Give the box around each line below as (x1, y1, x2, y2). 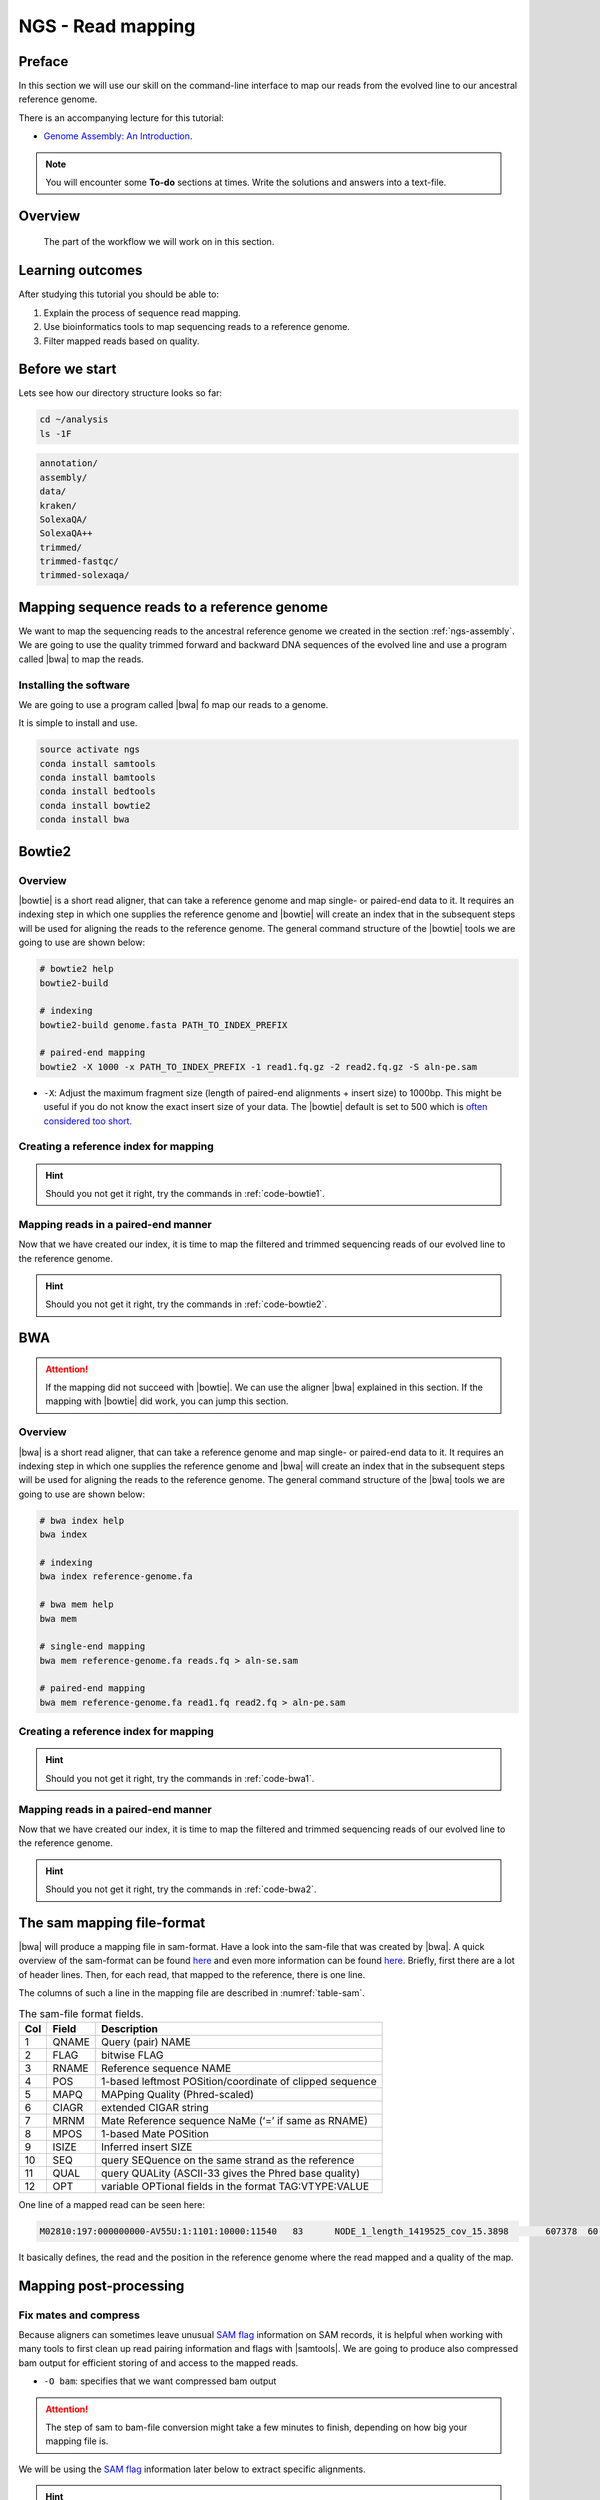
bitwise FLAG (101, 2048, 164, 2062)
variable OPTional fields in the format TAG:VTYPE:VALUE (101, 2179, 370, 2193)
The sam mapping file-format (18, 1914, 206, 1931)
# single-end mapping (39, 1641, 146, 1652)
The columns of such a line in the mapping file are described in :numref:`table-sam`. (18, 1987, 365, 1999)
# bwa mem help (39, 1599, 114, 1610)
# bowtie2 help (39, 963, 114, 975)
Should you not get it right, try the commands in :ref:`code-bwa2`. (45, 1883, 317, 1895)
